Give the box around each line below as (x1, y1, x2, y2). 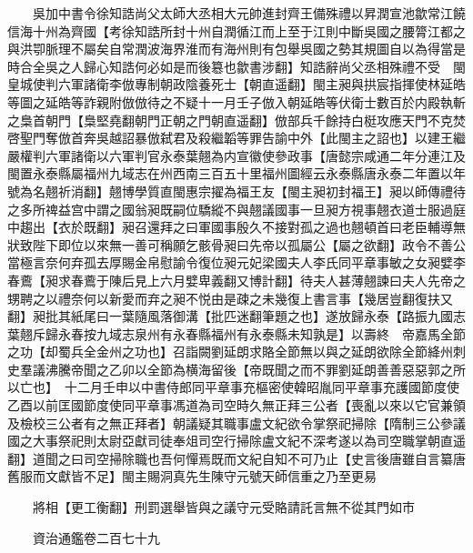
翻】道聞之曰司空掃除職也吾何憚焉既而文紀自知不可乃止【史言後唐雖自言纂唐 (7, 448, 466, 468)
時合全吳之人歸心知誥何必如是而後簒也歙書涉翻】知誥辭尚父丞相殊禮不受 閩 (7, 56, 466, 75)
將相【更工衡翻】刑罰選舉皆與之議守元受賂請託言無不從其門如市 (32, 498, 415, 517)
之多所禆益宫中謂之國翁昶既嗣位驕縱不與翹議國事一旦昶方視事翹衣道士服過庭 (7, 199, 466, 218)
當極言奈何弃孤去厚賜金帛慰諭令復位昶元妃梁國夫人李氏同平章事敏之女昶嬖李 (7, 253, 466, 272)
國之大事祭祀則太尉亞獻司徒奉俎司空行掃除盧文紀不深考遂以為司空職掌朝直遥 (7, 431, 466, 450)
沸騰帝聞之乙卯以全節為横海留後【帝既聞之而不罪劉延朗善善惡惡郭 (45, 359, 440, 378)
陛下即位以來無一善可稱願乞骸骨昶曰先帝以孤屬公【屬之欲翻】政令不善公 (32, 235, 466, 254)
